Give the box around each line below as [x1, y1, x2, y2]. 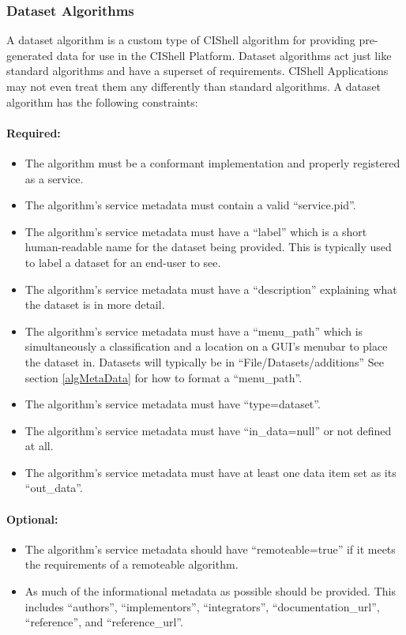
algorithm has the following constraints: [6, 93, 198, 110]
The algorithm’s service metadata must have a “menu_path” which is [24, 322, 363, 339]
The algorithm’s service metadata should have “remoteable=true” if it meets [24, 540, 396, 557]
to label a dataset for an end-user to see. [24, 254, 221, 270]
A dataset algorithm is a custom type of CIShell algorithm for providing [6, 32, 355, 48]
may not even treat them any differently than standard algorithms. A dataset [6, 78, 382, 94]
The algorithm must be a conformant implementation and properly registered [24, 154, 400, 171]
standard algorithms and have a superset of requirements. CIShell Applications [6, 62, 389, 79]
